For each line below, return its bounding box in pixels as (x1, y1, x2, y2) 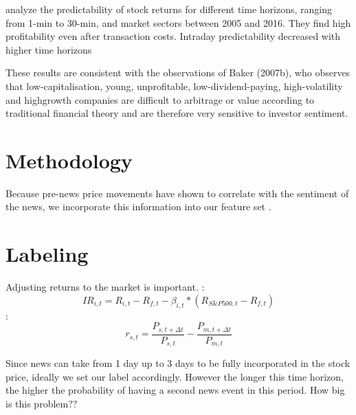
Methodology (5, 146, 133, 174)
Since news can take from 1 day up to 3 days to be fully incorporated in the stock (5, 356, 351, 370)
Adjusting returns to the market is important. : (5, 280, 205, 294)
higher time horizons (5, 42, 92, 56)
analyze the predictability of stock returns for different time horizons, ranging (5, 2, 332, 16)
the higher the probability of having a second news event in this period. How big (5, 383, 345, 397)
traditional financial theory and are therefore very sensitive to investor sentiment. (5, 106, 348, 120)
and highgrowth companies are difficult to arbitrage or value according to (5, 92, 315, 106)
